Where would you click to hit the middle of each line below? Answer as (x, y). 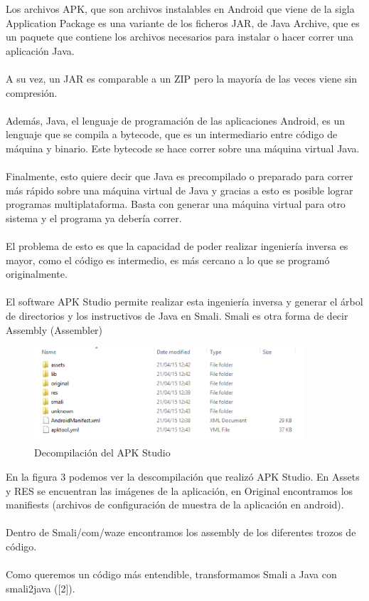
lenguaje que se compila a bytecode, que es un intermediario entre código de (172, 134)
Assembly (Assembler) (54, 329)
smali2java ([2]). (41, 588)
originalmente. (37, 274)
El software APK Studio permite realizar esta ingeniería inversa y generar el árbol (184, 302)
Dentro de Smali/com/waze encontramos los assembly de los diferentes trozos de (181, 532)
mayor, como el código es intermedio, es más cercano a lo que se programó (168, 260)
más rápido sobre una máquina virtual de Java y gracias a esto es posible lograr (180, 190)
